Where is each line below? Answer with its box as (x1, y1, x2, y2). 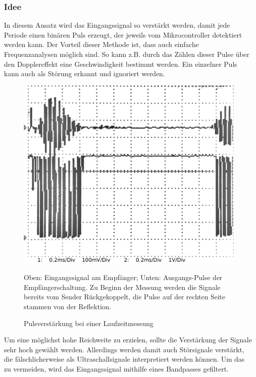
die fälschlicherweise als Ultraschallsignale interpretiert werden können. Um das (4, 354, 245, 364)
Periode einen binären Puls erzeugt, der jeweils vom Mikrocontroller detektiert (4, 29, 242, 40)
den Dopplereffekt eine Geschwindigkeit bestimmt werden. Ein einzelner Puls (4, 58, 237, 69)
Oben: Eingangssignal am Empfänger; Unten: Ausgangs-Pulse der (24, 272, 222, 283)
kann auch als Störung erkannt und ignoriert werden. (4, 68, 165, 79)
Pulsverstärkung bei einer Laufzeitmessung (24, 318, 154, 328)
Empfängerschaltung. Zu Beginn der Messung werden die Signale (24, 282, 221, 292)
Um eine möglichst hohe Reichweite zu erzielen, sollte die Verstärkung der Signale (4, 334, 252, 345)
